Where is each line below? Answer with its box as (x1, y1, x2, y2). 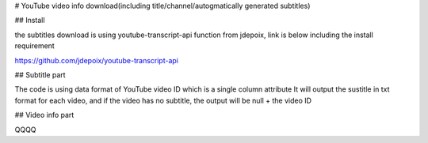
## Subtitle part (14, 70, 67, 79)
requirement (14, 41, 55, 51)
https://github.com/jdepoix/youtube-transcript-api (14, 55, 178, 65)
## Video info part (14, 111, 75, 120)
